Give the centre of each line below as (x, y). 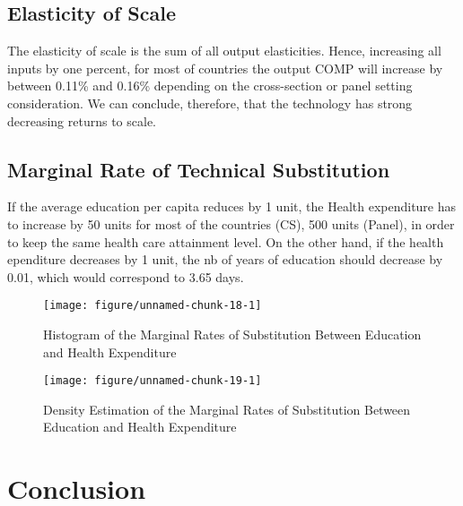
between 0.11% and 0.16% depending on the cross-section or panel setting (210, 86)
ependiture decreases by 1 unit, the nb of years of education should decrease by (225, 259)
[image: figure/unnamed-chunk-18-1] (153, 306)
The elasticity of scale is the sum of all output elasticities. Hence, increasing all (224, 51)
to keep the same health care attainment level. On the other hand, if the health (226, 241)
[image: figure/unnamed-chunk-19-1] (153, 381)
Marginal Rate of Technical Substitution (199, 169)
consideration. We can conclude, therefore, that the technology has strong (210, 103)
